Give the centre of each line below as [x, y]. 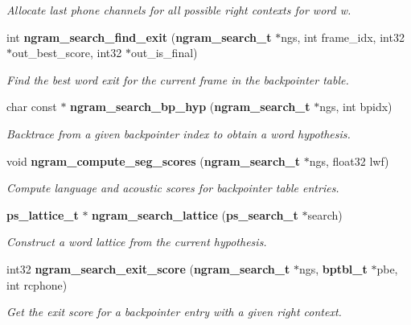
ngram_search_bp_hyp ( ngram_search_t [190, 107]
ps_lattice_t [43, 214]
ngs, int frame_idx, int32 [343, 37]
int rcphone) [37, 284]
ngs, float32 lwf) [349, 160]
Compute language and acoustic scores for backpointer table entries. [173, 188]
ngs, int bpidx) [356, 107]
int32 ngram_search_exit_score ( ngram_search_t [148, 268]
